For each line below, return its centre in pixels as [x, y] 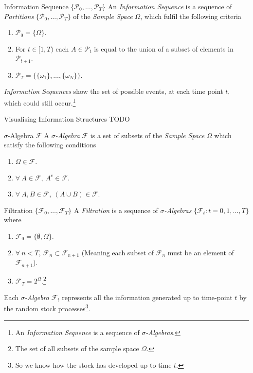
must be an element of [201, 252]
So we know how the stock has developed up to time [93, 364]
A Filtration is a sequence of [116, 210]
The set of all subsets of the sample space [77, 348]
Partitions [19, 16]
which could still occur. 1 [40, 102]
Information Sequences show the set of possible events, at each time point [114, 91]
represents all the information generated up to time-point [147, 297]
